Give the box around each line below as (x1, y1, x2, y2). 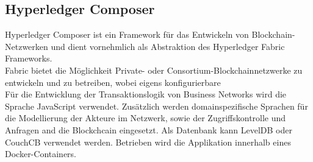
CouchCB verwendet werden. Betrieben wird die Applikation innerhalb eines (5, 135, 291, 148)
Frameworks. (5, 52, 52, 65)
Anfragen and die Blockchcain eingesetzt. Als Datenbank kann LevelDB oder (5, 123, 292, 136)
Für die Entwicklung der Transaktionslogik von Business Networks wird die (5, 88, 287, 100)
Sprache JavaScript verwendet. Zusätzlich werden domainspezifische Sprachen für (5, 99, 308, 112)
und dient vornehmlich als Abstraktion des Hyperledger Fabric (51, 40, 285, 52)
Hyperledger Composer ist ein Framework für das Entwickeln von (5, 28, 249, 41)
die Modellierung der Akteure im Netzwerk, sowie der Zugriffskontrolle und (5, 111, 286, 124)
